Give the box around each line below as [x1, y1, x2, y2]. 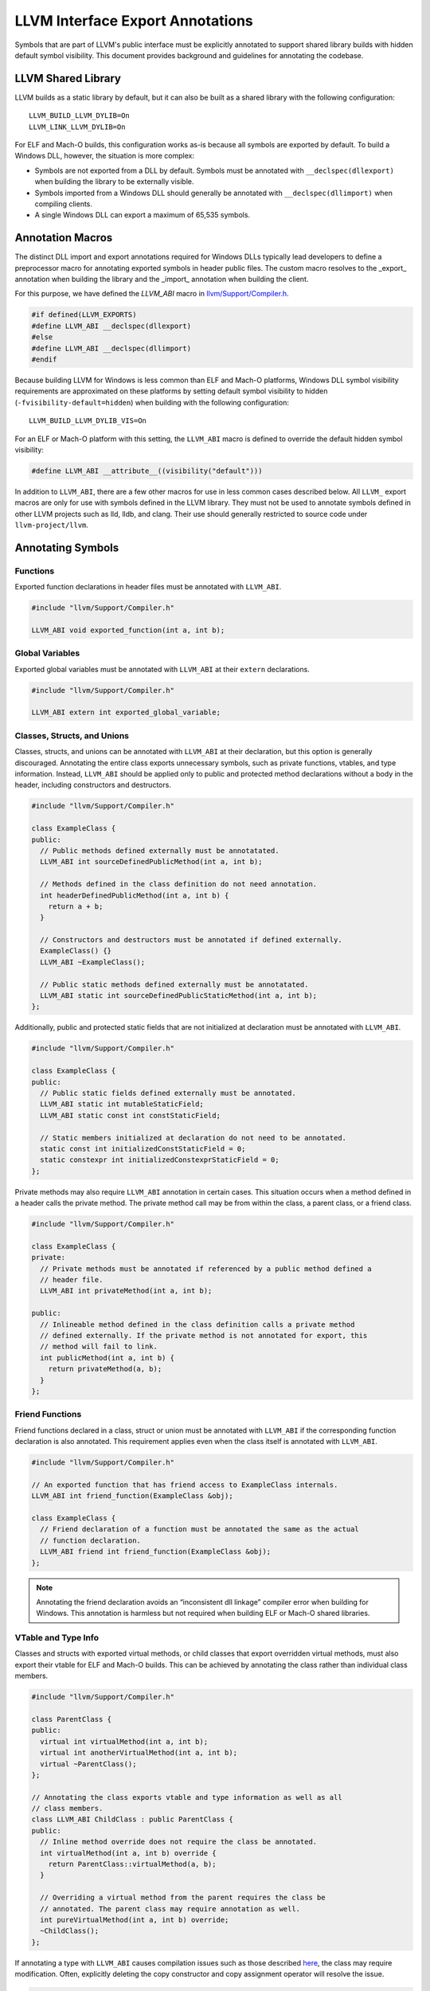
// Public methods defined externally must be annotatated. [40, 846, 279, 855]
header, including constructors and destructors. [14, 780, 171, 790]
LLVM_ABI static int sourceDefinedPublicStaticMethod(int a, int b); [40, 992, 318, 1000]
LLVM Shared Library [14, 72, 121, 85]
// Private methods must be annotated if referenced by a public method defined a [40, 1264, 372, 1273]
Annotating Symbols [14, 541, 119, 554]
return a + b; [48, 902, 104, 911]
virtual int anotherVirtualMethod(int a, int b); [40, 1748, 238, 1758]
